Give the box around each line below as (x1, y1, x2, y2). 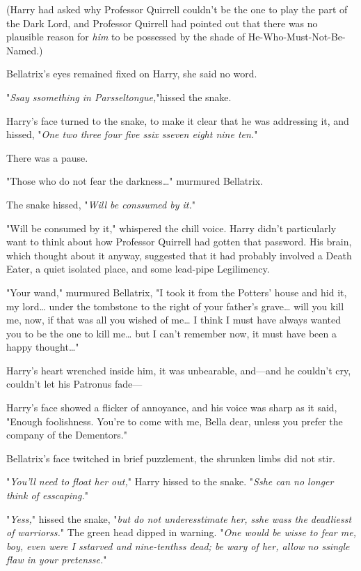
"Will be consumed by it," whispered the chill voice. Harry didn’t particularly (6, 220, 337, 235)
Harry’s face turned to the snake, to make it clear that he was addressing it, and (6, 113, 349, 128)
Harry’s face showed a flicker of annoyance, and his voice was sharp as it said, (6, 400, 337, 415)
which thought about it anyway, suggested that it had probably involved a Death (6, 248, 352, 262)
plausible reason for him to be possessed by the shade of (6, 29, 246, 44)
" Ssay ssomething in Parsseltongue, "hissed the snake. (6, 89, 232, 104)
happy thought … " (6, 340, 79, 354)
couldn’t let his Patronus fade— (6, 376, 143, 391)
